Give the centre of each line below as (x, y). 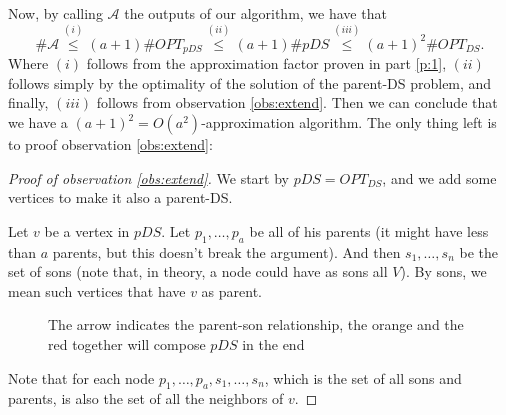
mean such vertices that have (97, 290)
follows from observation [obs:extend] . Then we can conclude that (297, 102)
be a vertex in (87, 230)
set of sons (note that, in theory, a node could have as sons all (198, 271)
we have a (38, 122)
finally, (28, 102)
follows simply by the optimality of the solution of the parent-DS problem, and (250, 82)
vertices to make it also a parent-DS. (120, 197)
